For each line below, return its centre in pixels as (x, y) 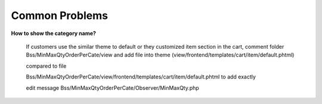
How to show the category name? (54, 33)
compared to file (46, 66)
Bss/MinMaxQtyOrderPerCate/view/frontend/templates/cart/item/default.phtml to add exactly (141, 77)
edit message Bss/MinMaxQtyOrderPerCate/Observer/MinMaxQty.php (112, 88)
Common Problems (60, 15)
